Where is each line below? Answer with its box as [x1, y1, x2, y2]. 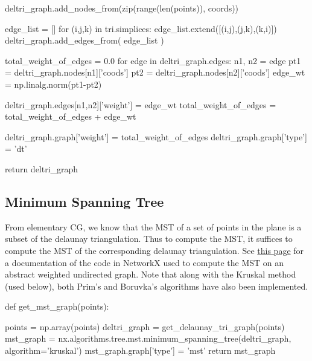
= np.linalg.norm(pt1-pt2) [5, 77, 102, 90]
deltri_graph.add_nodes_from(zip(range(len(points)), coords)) [5, 2, 239, 14]
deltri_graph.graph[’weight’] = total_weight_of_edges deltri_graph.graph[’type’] [5, 130, 307, 143]
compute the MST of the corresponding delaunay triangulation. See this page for [5, 244, 304, 256]
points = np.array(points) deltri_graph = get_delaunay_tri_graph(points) [5, 320, 285, 333]
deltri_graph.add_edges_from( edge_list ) [5, 34, 164, 47]
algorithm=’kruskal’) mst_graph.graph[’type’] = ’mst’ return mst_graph [5, 344, 276, 357]
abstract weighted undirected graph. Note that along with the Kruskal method [5, 268, 296, 281]
